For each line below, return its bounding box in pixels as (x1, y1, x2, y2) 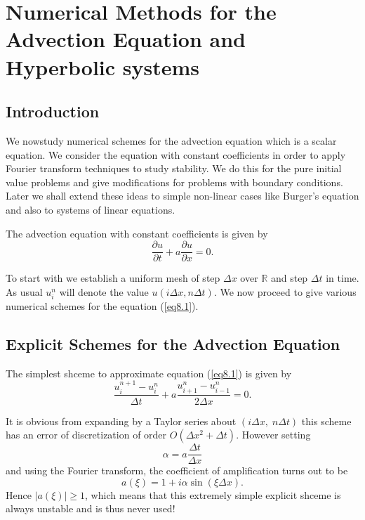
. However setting (236, 427, 311, 442)
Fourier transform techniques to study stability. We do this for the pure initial (6, 161, 342, 176)
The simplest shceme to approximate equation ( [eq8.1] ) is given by (6, 365, 292, 380)
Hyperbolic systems (6, 52, 200, 81)
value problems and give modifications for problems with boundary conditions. (6, 174, 343, 189)
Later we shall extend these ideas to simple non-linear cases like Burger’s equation (6, 188, 359, 203)
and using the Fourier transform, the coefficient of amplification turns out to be (6, 463, 348, 478)
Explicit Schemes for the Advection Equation (6, 332, 340, 354)
